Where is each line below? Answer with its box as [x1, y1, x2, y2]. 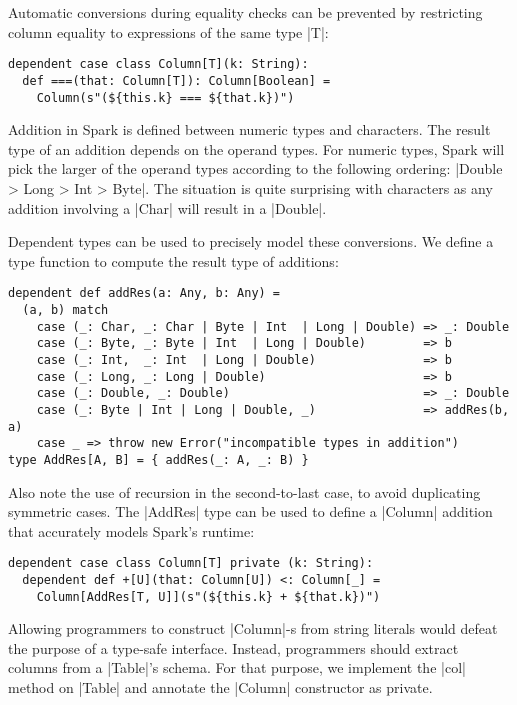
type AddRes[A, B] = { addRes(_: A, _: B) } [8, 452, 309, 467]
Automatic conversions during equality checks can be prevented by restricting [8, 2, 483, 22]
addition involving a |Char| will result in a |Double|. [8, 197, 327, 218]
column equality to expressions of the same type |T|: [8, 21, 329, 42]
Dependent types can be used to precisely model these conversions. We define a [8, 231, 494, 252]
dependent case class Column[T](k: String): [8, 57, 309, 72]
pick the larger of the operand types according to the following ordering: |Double [8, 158, 503, 179]
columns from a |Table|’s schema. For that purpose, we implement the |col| [8, 657, 466, 678]
